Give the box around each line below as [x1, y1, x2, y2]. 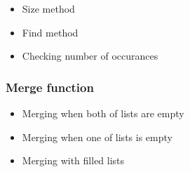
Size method [22, 1, 75, 15]
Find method [22, 25, 79, 39]
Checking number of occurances [22, 48, 158, 63]
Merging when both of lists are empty [22, 106, 184, 120]
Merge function [6, 78, 94, 95]
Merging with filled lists [22, 153, 125, 168]
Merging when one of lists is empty [22, 129, 172, 144]
